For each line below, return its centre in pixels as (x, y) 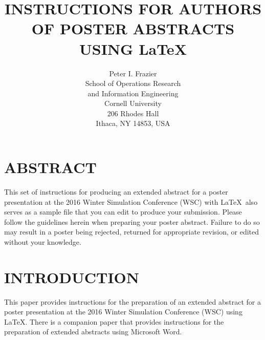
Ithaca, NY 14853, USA (133, 123)
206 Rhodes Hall (133, 113)
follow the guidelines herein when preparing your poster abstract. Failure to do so (132, 221)
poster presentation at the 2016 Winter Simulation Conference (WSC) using (123, 312)
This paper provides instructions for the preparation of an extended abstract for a (133, 301)
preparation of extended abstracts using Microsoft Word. (93, 332)
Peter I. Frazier (133, 73)
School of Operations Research (133, 83)
